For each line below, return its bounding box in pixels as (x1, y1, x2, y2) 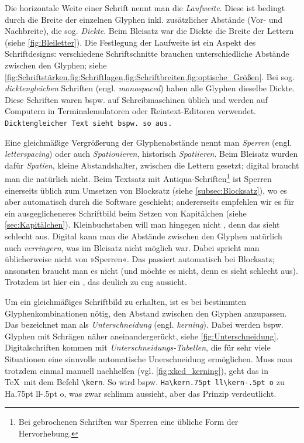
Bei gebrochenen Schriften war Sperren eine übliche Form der (18, 415, 239, 428)
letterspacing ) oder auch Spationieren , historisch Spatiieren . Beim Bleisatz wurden (5, 147, 298, 160)
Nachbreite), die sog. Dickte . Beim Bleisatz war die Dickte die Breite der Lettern (5, 25, 294, 37)
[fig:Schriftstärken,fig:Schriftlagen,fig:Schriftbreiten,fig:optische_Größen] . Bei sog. (5, 70, 295, 83)
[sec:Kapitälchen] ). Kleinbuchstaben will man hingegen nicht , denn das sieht (5, 218, 280, 231)
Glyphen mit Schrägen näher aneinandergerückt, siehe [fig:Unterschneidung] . (5, 329, 279, 342)
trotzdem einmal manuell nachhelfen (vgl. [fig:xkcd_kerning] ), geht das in (5, 364, 268, 376)
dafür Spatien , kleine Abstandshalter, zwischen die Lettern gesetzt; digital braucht (5, 159, 299, 171)
